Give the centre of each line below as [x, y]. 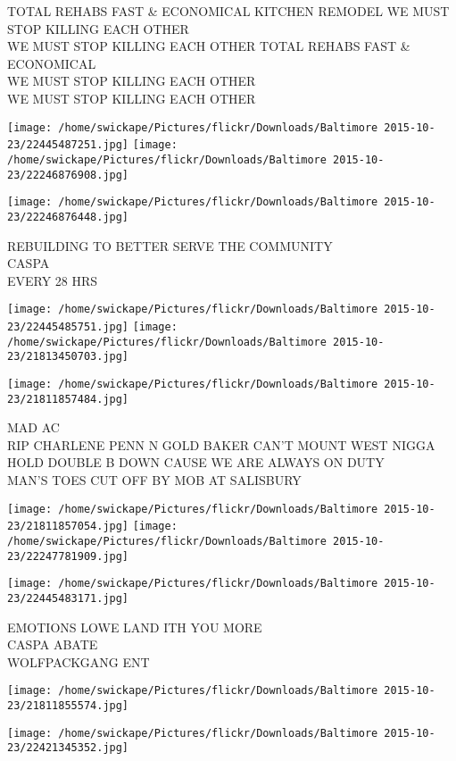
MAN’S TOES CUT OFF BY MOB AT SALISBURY [154, 480]
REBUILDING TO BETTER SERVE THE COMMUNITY [170, 245]
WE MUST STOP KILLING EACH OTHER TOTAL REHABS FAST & [209, 46]
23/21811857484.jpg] [68, 399]
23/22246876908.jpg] [68, 175]
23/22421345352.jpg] [68, 748]
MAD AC [33, 427]
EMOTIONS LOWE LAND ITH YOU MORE [135, 627]
